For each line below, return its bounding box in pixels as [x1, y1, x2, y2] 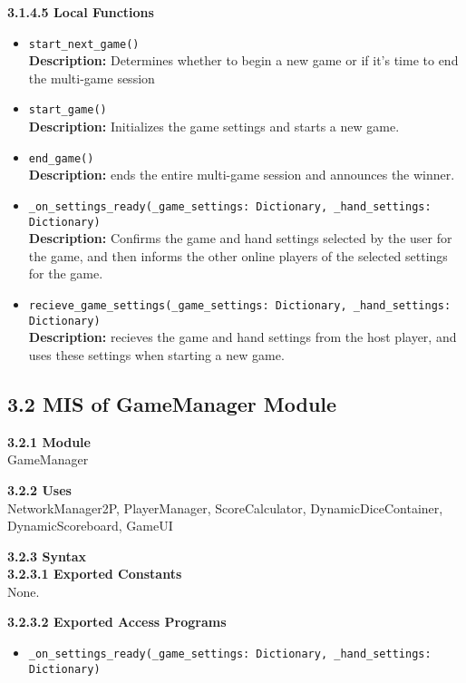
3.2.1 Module [7, 432, 91, 451]
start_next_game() [28, 37, 140, 51]
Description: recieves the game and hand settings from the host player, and [28, 327, 457, 346]
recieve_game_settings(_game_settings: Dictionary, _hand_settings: [28, 299, 451, 313]
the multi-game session [28, 68, 155, 87]
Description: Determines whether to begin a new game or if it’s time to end [28, 51, 459, 70]
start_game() [28, 103, 107, 117]
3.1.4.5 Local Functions [7, 3, 154, 21]
